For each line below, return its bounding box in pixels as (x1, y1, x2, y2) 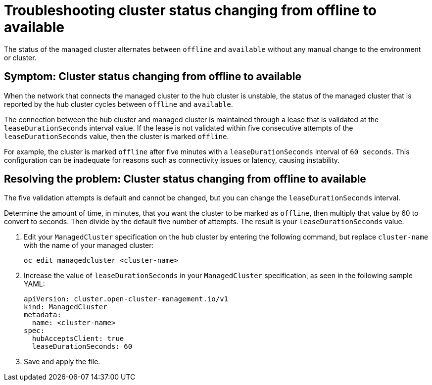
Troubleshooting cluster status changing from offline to (4, 2, 377, 19)
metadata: (24, 311, 61, 319)
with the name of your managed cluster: (24, 241, 154, 250)
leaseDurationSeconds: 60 (32, 342, 133, 351)
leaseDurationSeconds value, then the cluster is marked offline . (4, 132, 229, 141)
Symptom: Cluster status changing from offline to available (4, 70, 301, 83)
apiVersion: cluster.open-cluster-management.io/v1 (24, 295, 229, 303)
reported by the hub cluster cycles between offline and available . (4, 99, 233, 108)
